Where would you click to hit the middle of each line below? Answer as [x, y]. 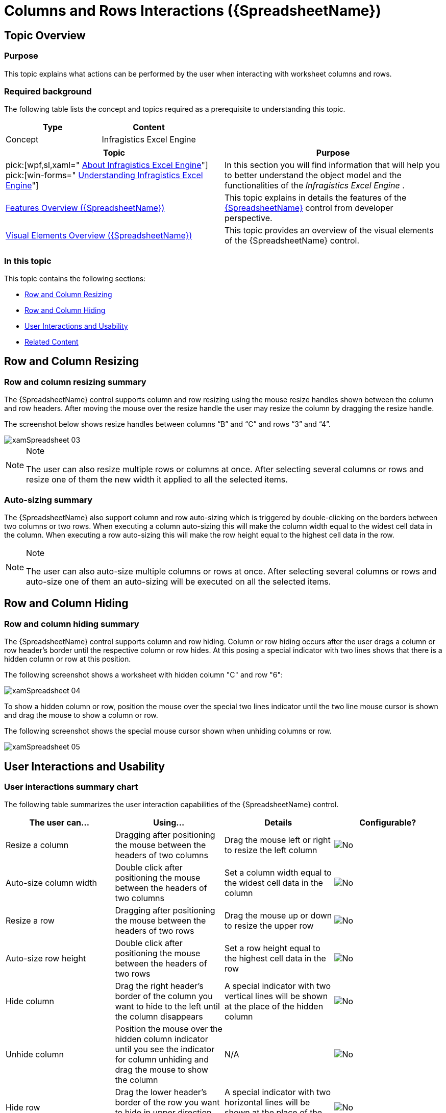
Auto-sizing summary [48, 500]
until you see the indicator [165, 1049]
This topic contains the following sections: [75, 279]
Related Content [52, 342]
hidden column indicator [162, 1039]
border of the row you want [167, 1103]
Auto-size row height [46, 959]
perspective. [249, 218]
